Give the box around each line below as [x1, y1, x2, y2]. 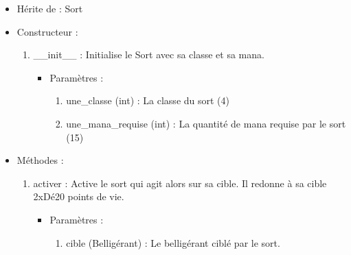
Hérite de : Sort [16, 1, 83, 15]
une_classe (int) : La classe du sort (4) [66, 93, 229, 108]
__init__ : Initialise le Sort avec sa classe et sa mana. [33, 47, 264, 62]
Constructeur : [16, 24, 78, 38]
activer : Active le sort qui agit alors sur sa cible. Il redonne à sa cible [33, 175, 327, 190]
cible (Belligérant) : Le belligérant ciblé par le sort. [66, 235, 280, 250]
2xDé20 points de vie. [33, 189, 124, 204]
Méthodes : [16, 153, 64, 167]
